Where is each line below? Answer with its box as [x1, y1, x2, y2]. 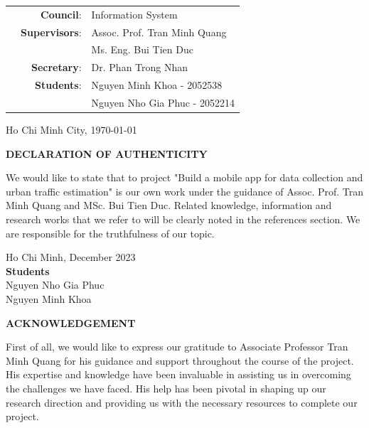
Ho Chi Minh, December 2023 [6, 250, 136, 264]
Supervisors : [21, 24, 82, 39]
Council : [41, 6, 82, 21]
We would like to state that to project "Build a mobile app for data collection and [6, 170, 363, 185]
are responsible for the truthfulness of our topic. [6, 225, 215, 240]
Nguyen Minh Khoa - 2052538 [91, 77, 223, 92]
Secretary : [31, 60, 82, 75]
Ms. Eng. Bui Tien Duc [91, 42, 193, 57]
